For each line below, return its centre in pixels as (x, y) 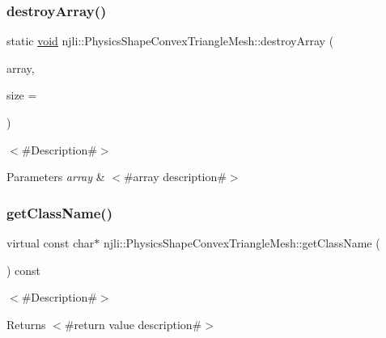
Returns (26, 324)
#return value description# (133, 324)
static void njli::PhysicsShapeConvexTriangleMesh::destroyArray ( (170, 41)
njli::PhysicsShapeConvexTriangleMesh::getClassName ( (242, 243)
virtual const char (51, 243)
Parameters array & (56, 177)
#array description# (175, 177)
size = (22, 95)
